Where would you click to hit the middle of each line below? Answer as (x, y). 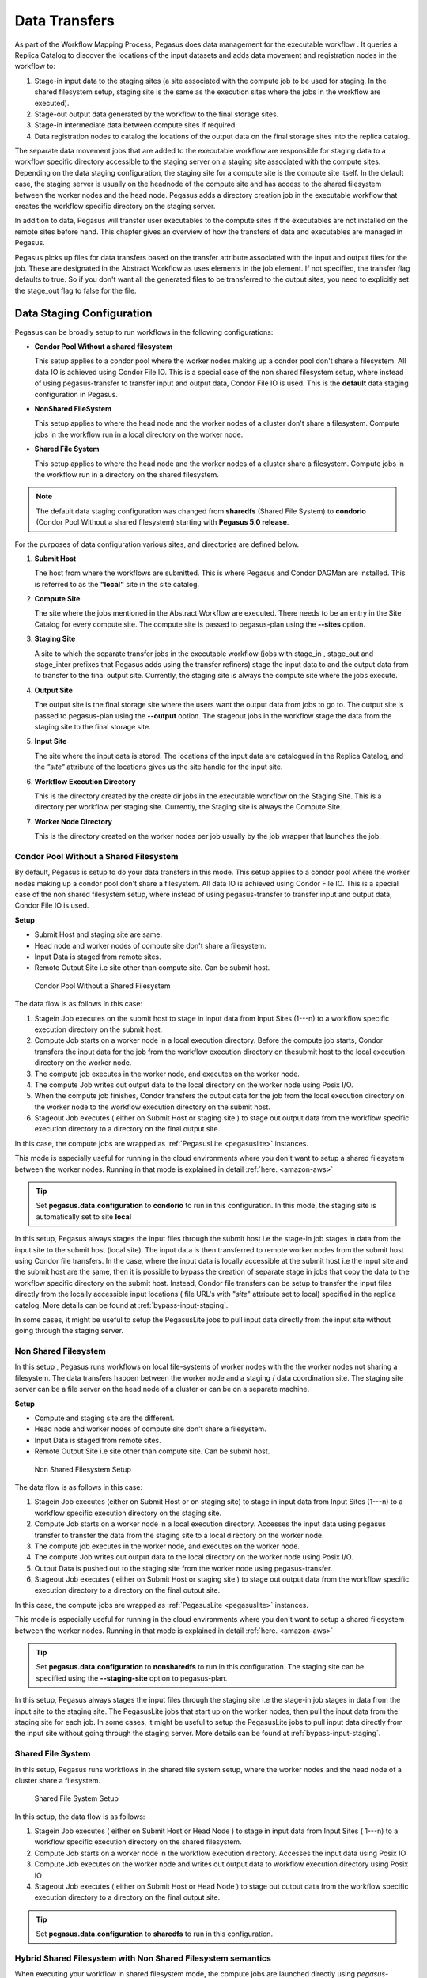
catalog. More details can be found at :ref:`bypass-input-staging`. (121, 1305)
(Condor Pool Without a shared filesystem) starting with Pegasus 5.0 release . (162, 522)
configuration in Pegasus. (76, 394)
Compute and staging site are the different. (104, 1418)
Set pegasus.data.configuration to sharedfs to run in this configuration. (154, 1934)
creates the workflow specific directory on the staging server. (115, 207)
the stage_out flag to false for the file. (76, 290)
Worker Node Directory (74, 821)
